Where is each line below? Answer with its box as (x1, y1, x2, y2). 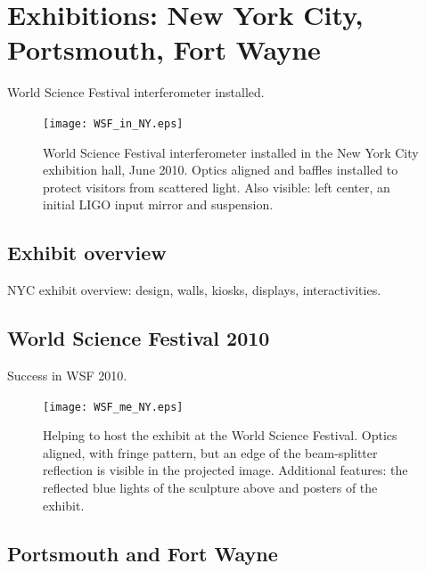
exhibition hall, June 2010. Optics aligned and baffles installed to (43, 160, 398, 179)
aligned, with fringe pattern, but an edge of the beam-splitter (43, 443, 378, 462)
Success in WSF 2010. (7, 365, 127, 384)
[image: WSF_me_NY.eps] (43, 400, 184, 413)
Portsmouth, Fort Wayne (7, 31, 321, 68)
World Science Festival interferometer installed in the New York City (43, 143, 419, 161)
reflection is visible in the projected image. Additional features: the (43, 461, 408, 479)
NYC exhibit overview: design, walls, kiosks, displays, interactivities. (7, 281, 381, 299)
